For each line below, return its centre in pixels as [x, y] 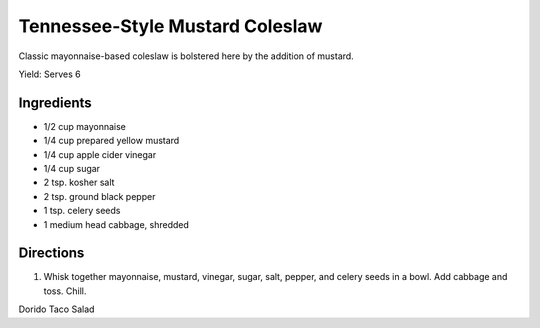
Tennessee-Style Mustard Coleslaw [170, 26]
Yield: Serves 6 [49, 74]
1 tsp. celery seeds [82, 211]
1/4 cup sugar [71, 169]
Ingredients [55, 102]
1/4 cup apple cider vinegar [100, 154]
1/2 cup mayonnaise [85, 126]
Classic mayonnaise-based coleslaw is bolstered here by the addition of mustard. [186, 56]
